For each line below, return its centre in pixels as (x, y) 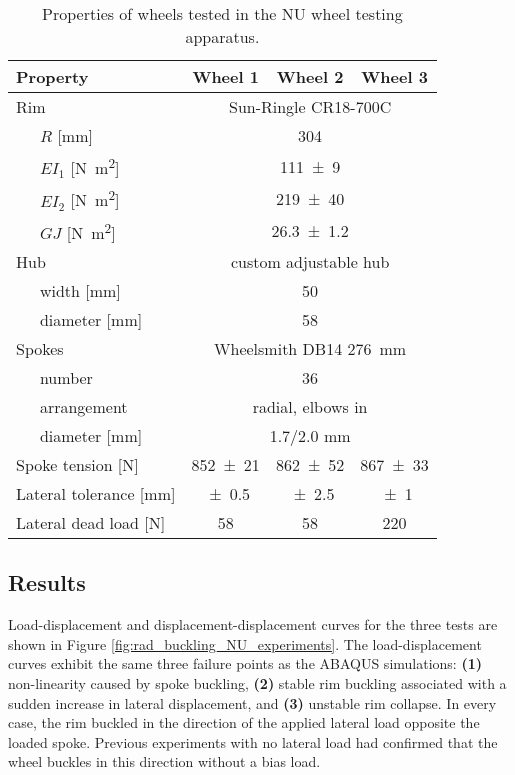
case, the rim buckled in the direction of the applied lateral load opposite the (244, 722)
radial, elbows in (310, 406)
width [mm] (80, 290)
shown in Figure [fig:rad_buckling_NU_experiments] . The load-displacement (245, 643)
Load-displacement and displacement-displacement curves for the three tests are (253, 624)
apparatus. (222, 36)
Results (47, 582)
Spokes (40, 348)
